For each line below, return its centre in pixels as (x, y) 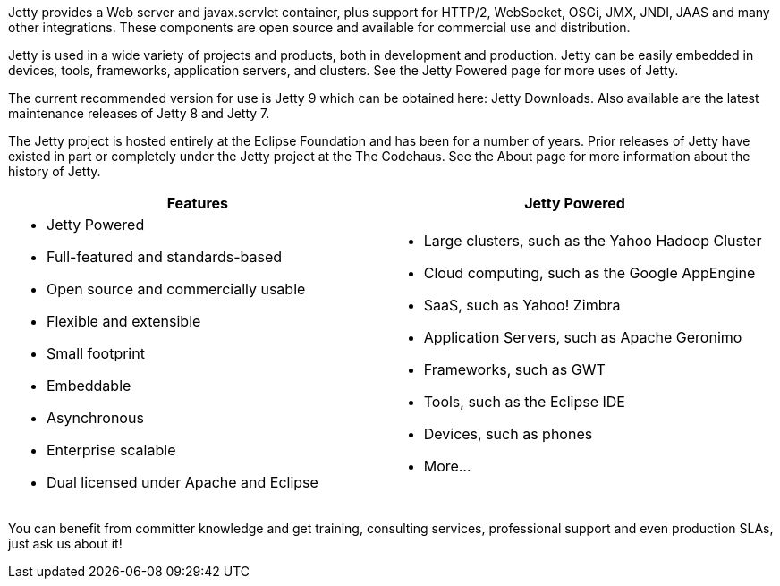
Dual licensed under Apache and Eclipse (182, 482)
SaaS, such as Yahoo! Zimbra (522, 305)
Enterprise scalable (111, 450)
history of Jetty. (55, 171)
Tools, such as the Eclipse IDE (524, 402)
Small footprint (96, 353)
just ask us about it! (65, 544)
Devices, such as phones (508, 434)
